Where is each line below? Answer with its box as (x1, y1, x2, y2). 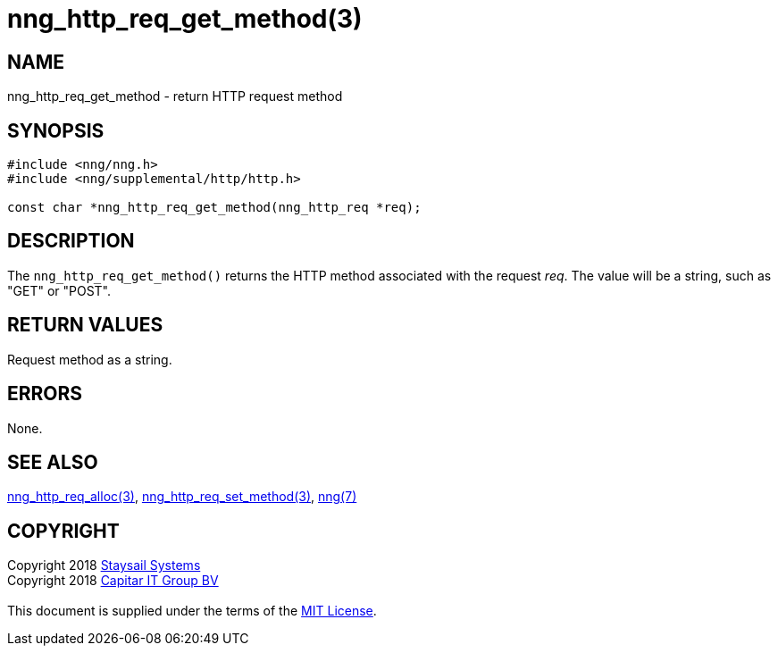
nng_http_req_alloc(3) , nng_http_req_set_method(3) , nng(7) (7, 489, 357, 505)
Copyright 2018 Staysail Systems (7, 557, 201, 573)
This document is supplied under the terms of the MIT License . (7, 603, 377, 619)
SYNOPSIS (7, 119, 105, 142)
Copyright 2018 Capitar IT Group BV (7, 573, 219, 589)
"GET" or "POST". (7, 282, 112, 298)
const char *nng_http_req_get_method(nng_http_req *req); (7, 200, 422, 215)
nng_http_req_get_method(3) (7, 4, 363, 34)
